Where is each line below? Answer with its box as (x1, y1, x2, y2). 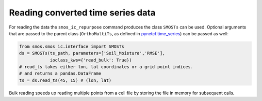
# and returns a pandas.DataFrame (19, 71, 101, 76)
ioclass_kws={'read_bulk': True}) (49, 57, 132, 63)
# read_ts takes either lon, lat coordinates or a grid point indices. (19, 64, 194, 70)
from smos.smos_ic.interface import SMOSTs (19, 43, 125, 49)
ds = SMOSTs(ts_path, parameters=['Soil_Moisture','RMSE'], (19, 51, 165, 56)
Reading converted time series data (9, 7, 156, 18)
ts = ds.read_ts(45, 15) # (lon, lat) (19, 77, 112, 83)
